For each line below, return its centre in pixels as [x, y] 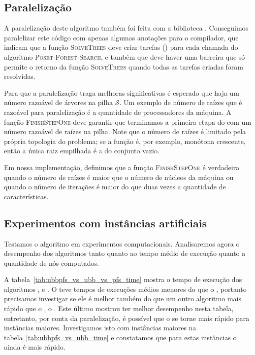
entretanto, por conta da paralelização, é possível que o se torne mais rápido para [127, 318]
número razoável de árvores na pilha [59, 102]
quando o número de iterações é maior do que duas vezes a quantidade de [115, 187]
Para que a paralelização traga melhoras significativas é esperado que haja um [122, 92]
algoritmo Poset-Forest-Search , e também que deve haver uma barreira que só [125, 56]
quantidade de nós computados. [52, 263]
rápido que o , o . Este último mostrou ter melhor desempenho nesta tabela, [119, 308]
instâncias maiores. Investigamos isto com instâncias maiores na [100, 328]
